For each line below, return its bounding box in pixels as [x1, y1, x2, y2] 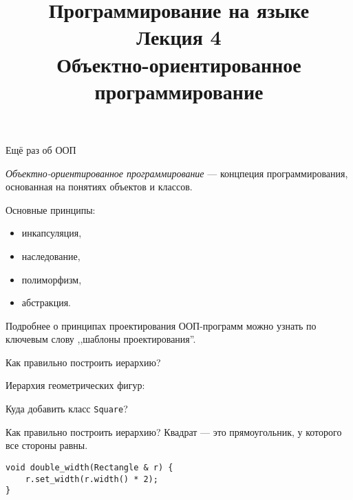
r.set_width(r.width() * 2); [25, 474, 158, 484]
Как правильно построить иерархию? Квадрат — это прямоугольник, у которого [6, 424, 342, 439]
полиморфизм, [21, 272, 82, 286]
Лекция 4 [136, 23, 222, 51]
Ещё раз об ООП [6, 142, 76, 157]
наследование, [21, 248, 81, 263]
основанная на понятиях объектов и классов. [6, 179, 193, 194]
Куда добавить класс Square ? [6, 401, 128, 416]
